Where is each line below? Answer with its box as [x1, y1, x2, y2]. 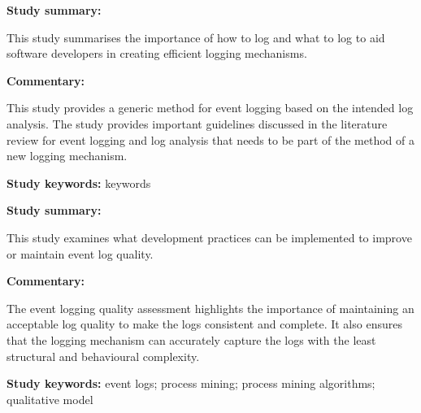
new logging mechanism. [7, 147, 128, 164]
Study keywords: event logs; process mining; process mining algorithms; [7, 375, 375, 392]
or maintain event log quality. [7, 245, 154, 262]
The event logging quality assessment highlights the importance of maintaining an [7, 299, 414, 316]
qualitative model [7, 390, 93, 407]
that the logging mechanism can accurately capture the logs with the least [7, 331, 376, 348]
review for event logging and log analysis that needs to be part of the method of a [7, 131, 415, 148]
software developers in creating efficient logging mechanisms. [7, 45, 307, 62]
